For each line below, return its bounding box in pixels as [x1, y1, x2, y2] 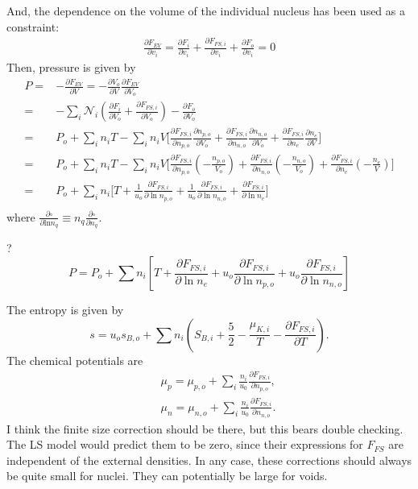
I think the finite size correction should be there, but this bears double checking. [6, 420, 404, 437]
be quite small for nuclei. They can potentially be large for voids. [6, 467, 328, 484]
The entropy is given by [6, 301, 124, 317]
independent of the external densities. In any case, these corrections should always [6, 451, 412, 468]
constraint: [6, 18, 60, 35]
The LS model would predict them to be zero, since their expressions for [6, 436, 363, 453]
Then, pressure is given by [6, 59, 136, 76]
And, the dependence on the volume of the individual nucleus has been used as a [6, 2, 405, 19]
